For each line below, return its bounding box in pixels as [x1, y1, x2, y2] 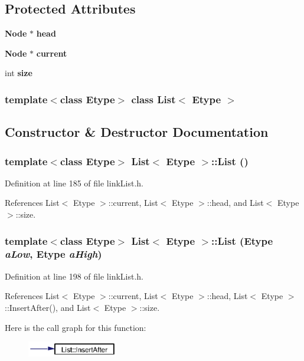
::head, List [207, 290, 248, 302]
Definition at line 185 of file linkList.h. [5, 176, 144, 189]
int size [5, 67, 32, 79]
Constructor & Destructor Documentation [5, 123, 269, 141]
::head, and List [207, 196, 264, 209]
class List [131, 91, 176, 106]
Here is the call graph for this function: [5, 321, 146, 333]
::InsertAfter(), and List [5, 301, 91, 313]
